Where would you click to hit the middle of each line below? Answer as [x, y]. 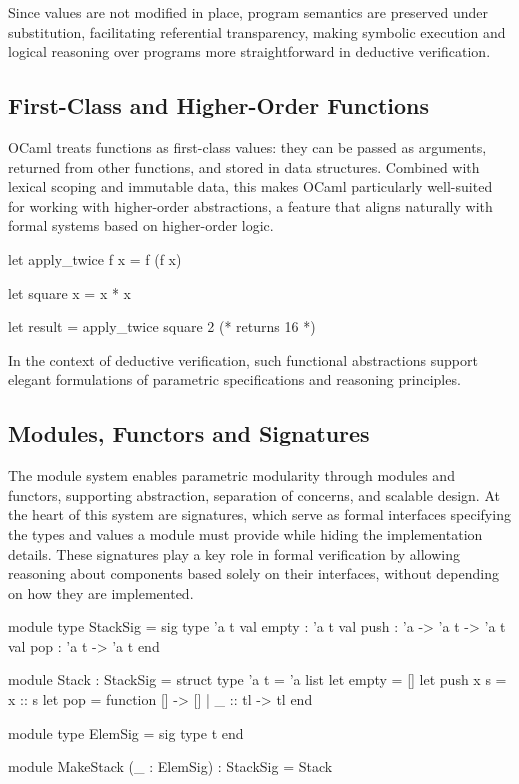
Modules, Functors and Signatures [189, 433]
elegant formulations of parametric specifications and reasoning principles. [234, 379]
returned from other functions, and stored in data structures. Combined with [244, 166]
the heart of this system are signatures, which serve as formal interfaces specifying [259, 514]
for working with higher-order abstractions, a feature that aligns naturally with [250, 205]
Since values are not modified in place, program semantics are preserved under [248, 12]
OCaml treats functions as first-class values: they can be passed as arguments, [247, 146]
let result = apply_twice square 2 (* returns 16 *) [162, 326]
